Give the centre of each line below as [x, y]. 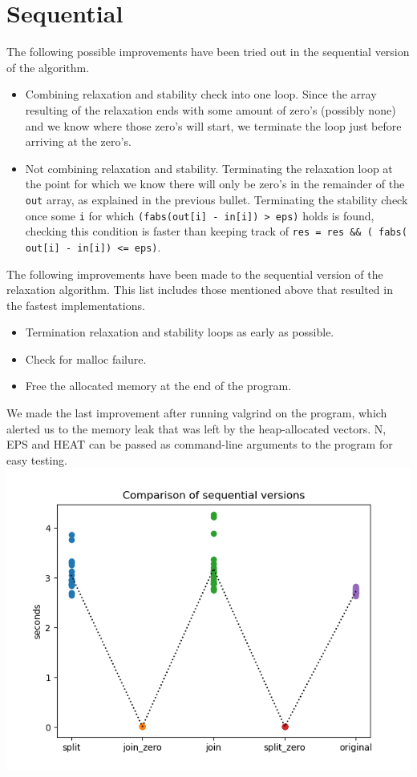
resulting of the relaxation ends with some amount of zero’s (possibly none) [211, 109]
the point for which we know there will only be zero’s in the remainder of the [215, 184]
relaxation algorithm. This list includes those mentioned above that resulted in [200, 290]
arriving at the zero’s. [78, 141]
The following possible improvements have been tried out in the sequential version [208, 52]
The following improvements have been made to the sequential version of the [195, 274]
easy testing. [37, 459]
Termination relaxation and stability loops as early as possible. [180, 332]
